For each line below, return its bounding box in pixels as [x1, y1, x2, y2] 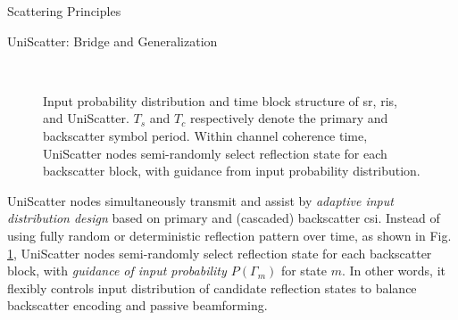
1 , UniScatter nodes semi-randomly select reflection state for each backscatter [7, 243, 432, 262]
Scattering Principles [7, 2, 121, 20]
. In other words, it [341, 261, 446, 280]
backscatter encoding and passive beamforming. [7, 296, 268, 315]
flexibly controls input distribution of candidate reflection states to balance [7, 278, 417, 297]
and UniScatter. [43, 109, 129, 127]
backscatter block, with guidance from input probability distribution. [43, 161, 421, 180]
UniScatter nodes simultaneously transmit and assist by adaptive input [7, 191, 394, 209]
